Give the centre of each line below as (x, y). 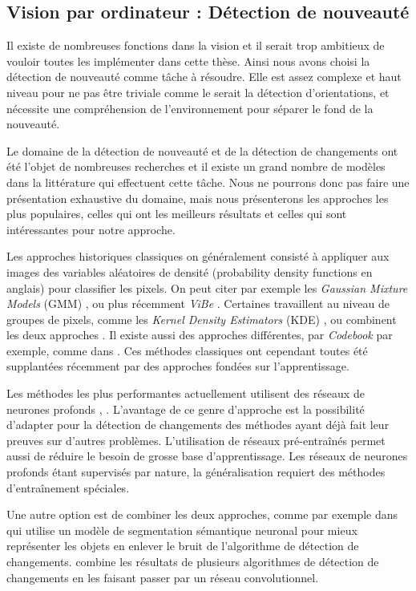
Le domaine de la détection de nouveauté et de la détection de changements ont (202, 150)
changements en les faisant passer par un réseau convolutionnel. (163, 577)
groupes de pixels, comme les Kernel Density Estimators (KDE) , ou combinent (202, 319)
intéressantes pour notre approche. (91, 229)
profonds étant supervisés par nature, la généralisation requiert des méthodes (196, 472)
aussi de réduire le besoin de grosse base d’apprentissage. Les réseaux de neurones (207, 456)
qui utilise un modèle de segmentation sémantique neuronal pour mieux (182, 530)
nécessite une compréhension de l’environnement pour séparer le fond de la (190, 108)
